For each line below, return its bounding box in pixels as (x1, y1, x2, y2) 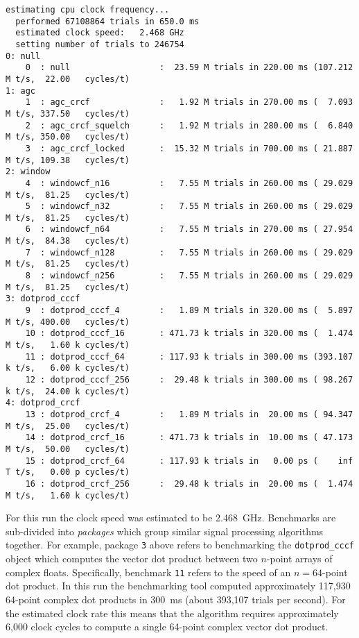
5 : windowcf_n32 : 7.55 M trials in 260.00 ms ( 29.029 (25, 201, 353, 212)
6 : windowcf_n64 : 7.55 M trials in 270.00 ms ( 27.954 (25, 224, 353, 235)
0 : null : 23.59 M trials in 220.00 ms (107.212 (25, 62, 353, 73)
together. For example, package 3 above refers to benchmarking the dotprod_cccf (6, 537, 355, 552)
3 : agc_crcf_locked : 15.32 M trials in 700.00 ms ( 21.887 (25, 143, 353, 153)
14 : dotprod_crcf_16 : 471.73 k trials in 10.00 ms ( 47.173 (25, 433, 353, 443)
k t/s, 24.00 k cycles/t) (6, 386, 130, 396)
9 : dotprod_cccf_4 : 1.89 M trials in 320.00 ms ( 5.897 (25, 305, 353, 316)
